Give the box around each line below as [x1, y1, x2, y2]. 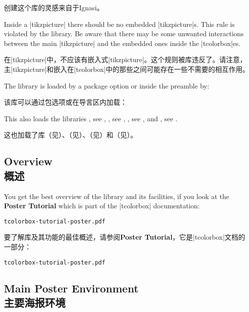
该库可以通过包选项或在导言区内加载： [4, 97, 127, 107]
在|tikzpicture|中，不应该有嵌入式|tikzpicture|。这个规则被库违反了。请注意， [4, 54, 247, 65]
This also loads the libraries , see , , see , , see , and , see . [4, 113, 178, 123]
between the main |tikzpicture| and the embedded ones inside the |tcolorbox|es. [4, 38, 241, 48]
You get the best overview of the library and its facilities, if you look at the [4, 191, 229, 201]
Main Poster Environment [4, 280, 139, 295]
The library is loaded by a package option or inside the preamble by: [4, 80, 209, 90]
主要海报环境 [4, 295, 65, 310]
